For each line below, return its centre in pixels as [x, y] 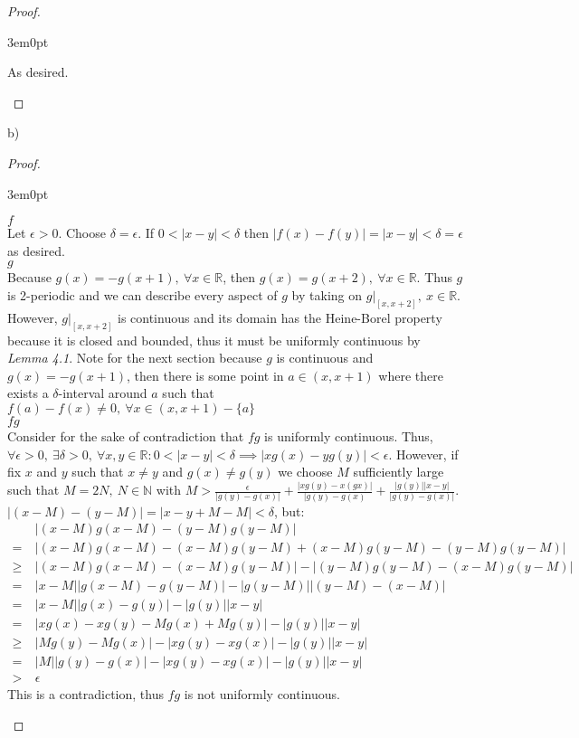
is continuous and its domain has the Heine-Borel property [280, 317]
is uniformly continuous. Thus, [349, 436]
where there [411, 375]
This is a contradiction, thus [85, 694]
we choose [305, 472]
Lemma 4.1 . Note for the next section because [135, 358]
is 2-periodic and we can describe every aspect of [142, 294]
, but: [289, 511]
